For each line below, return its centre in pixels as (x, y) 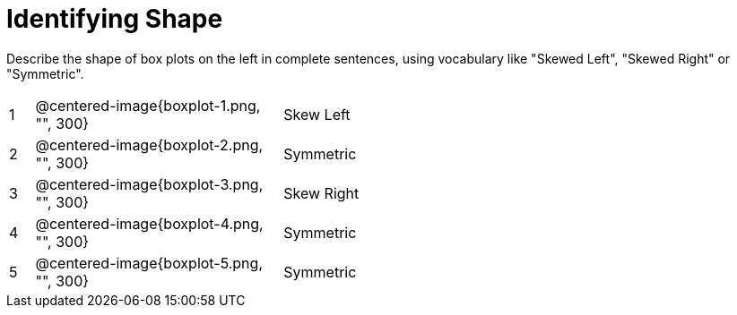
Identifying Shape (115, 19)
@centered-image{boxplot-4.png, (149, 223)
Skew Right (321, 193)
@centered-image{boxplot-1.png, (148, 105)
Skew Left (317, 114)
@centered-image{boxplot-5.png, (149, 263)
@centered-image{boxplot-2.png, (149, 145)
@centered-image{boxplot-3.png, (149, 184)
